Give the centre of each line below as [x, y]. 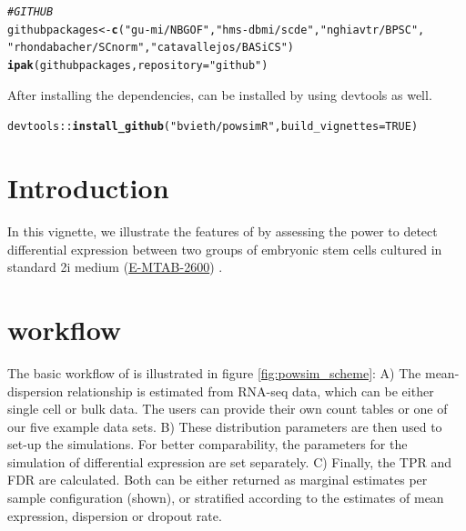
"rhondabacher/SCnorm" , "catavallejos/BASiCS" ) [151, 48]
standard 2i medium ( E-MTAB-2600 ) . [115, 267]
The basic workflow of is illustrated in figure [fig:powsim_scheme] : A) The [214, 372]
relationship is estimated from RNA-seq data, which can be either [250, 391]
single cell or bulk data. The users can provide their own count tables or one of [228, 409]
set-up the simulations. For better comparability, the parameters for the [208, 444]
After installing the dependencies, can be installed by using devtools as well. [220, 94]
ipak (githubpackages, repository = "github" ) [138, 65]
